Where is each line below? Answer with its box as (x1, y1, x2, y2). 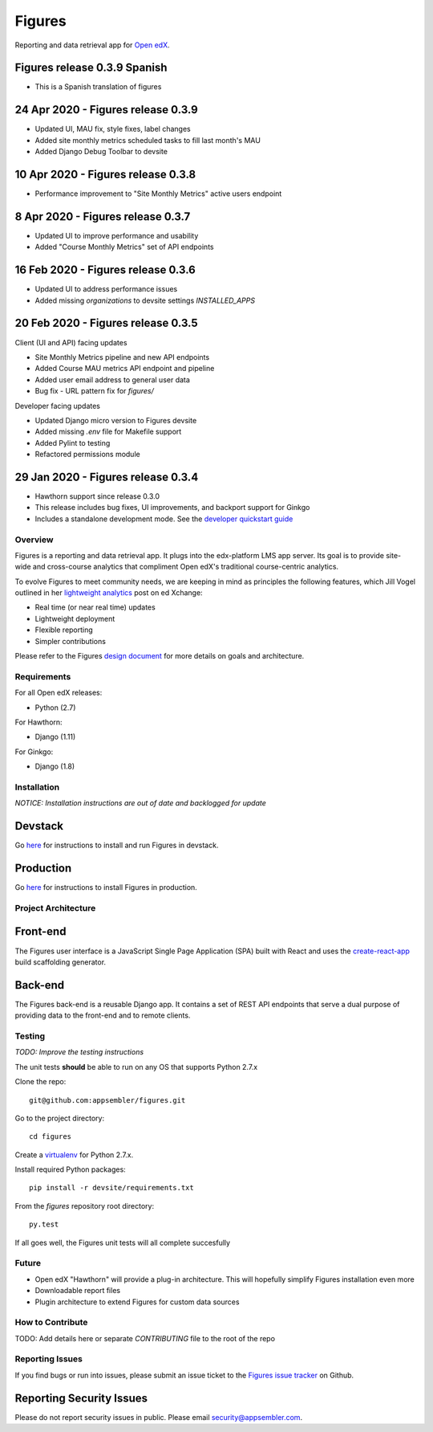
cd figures (29, 1132, 72, 1141)
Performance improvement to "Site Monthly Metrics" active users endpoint (34, 189, 282, 198)
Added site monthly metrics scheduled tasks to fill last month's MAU (34, 135, 261, 145)
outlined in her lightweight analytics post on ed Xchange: (14, 588, 204, 598)
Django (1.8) (34, 761, 75, 771)
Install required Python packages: (14, 1165, 126, 1174)
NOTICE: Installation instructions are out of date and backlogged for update (14, 798, 266, 808)
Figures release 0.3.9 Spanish (14, 61, 168, 75)
